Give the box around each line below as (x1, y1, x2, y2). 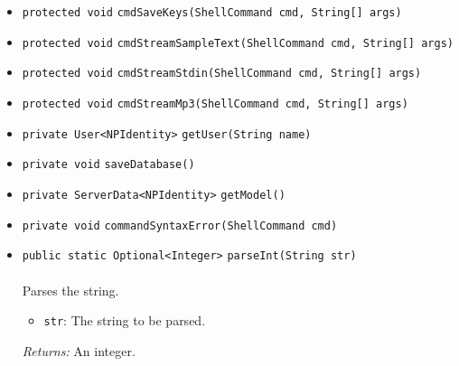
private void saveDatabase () (22, 158, 195, 172)
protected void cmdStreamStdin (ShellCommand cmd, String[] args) (22, 67, 422, 80)
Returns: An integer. (22, 341, 136, 360)
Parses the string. (22, 280, 119, 299)
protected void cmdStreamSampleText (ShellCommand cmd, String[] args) (22, 36, 454, 50)
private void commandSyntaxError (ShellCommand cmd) (22, 219, 338, 232)
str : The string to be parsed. (43, 311, 206, 330)
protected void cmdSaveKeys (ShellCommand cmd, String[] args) (22, 6, 402, 19)
